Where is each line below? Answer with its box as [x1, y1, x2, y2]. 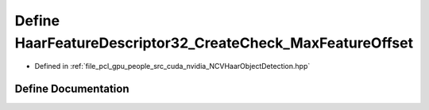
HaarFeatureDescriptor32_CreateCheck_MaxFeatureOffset [14, 34, 413, 51]
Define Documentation [14, 82, 129, 96]
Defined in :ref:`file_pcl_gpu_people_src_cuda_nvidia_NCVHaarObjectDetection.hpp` [34, 62, 311, 71]
